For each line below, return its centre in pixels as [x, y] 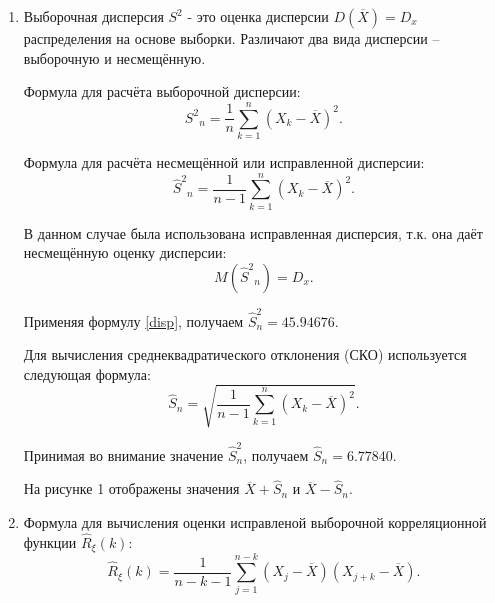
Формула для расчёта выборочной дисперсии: [162, 91]
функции [50, 541]
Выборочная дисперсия [93, 16]
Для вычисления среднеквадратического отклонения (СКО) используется [245, 354]
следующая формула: [87, 373]
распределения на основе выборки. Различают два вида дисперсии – [231, 38]
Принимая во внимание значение [123, 454]
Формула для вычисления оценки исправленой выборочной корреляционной [255, 521]
